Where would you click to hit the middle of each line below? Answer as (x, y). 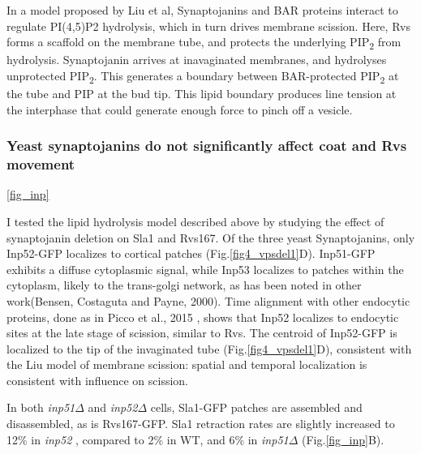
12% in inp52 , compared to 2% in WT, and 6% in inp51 (148, 439)
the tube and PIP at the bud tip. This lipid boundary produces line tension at (202, 94)
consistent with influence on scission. (97, 380)
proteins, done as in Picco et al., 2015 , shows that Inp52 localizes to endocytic (203, 317)
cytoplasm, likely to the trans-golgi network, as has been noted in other (184, 285)
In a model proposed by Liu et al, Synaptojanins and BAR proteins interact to (202, 10)
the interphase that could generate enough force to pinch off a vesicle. (180, 109)
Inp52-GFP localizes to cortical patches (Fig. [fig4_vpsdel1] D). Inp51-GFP (191, 253)
